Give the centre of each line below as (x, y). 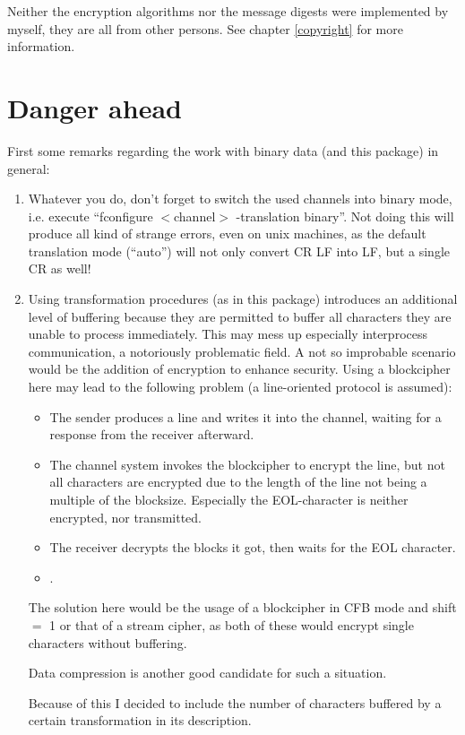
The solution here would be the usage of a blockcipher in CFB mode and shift (242, 607)
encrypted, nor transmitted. (125, 517)
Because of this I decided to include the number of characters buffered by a (235, 702)
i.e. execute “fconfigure (90, 216)
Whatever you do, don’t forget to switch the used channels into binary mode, (240, 199)
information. (41, 46)
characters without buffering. (108, 642)
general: (29, 168)
